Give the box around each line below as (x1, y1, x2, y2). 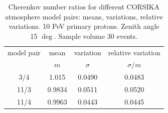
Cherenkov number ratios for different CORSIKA (8, 1, 160, 11)
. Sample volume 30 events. (54, 30, 138, 41)
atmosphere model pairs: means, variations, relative (5, 11, 163, 21)
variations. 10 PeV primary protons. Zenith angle (9, 21, 159, 31)
